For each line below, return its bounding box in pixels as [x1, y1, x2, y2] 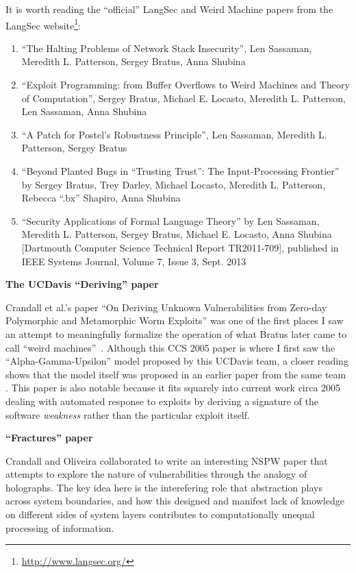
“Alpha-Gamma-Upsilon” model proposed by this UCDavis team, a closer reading [5, 354, 348, 368]
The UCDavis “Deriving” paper [5, 277, 159, 291]
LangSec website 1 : [5, 16, 81, 32]
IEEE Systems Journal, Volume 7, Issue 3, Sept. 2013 [21, 254, 246, 268]
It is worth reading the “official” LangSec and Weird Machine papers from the [5, 2, 333, 16]
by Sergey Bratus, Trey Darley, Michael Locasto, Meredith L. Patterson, [21, 177, 326, 191]
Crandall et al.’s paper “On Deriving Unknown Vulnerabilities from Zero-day [5, 300, 327, 314]
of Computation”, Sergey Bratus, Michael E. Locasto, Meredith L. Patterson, [21, 90, 346, 105]
